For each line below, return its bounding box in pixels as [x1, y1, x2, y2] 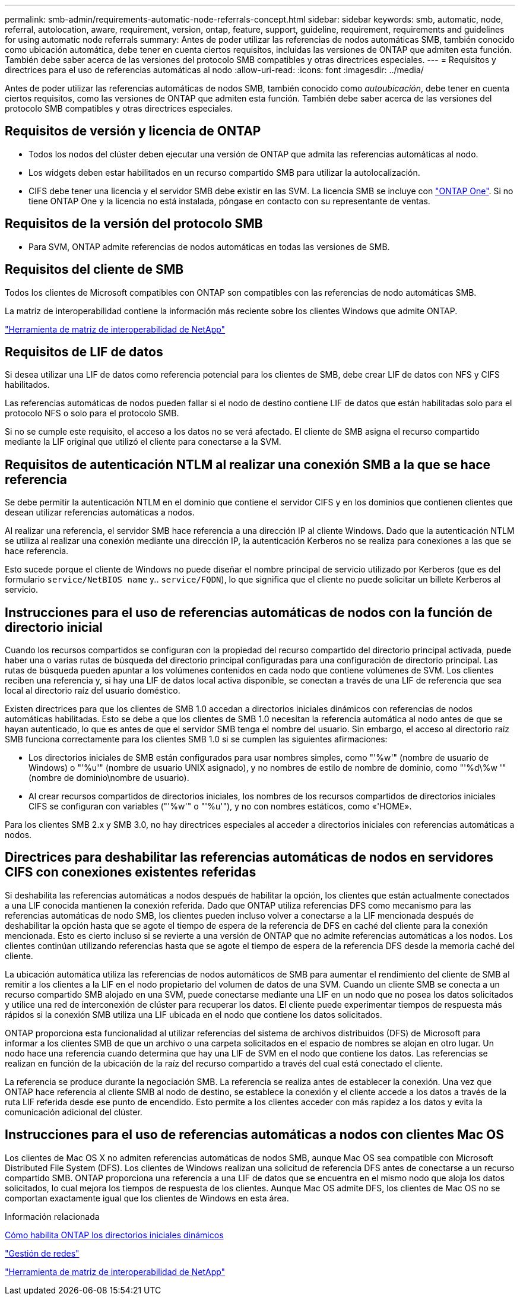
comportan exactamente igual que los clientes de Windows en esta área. [5, 1192, 289, 1203]
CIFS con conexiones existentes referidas [5, 865, 256, 880]
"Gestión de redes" [5, 1248, 80, 1258]
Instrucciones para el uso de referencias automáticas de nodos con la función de [5, 605, 493, 620]
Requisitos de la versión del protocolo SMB [5, 216, 263, 232]
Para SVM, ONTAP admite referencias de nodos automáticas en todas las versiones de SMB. [28, 241, 390, 252]
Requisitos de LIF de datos [5, 344, 163, 359]
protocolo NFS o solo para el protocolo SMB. [5, 408, 179, 419]
